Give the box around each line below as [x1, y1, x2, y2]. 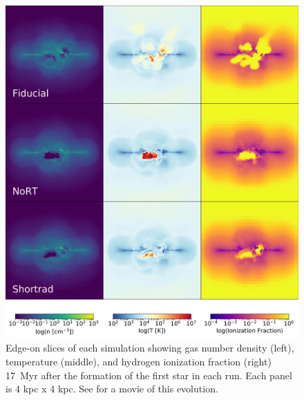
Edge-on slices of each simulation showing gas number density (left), [6, 340, 294, 355]
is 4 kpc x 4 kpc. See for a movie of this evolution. [6, 381, 218, 396]
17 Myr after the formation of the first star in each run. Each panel [6, 367, 292, 382]
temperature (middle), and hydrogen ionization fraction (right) [6, 354, 272, 368]
